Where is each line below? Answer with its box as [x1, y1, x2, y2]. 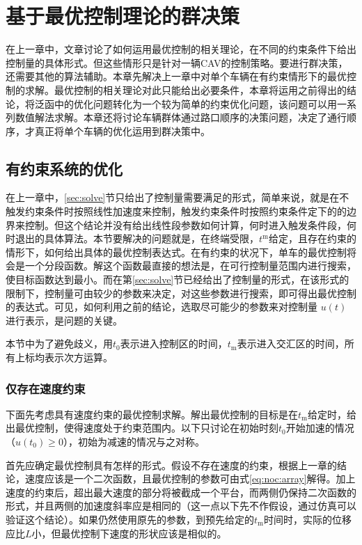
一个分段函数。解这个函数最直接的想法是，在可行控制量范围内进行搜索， [24, 258, 356, 273]
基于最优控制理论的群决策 [6, 1, 240, 30]
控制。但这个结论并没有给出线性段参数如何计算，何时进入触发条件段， [24, 217, 347, 232]
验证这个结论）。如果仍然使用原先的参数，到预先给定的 [6, 512, 254, 526]
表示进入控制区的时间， [120, 336, 228, 351]
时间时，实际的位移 [264, 512, 352, 526]
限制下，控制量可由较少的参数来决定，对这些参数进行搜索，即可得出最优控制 [6, 285, 356, 300]
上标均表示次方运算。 [15, 350, 113, 365]
